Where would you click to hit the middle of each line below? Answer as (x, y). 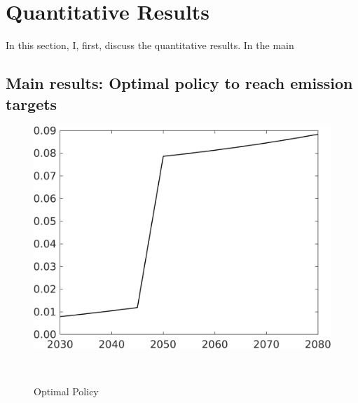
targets (32, 103)
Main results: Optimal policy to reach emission (179, 83)
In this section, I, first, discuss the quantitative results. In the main (150, 45)
